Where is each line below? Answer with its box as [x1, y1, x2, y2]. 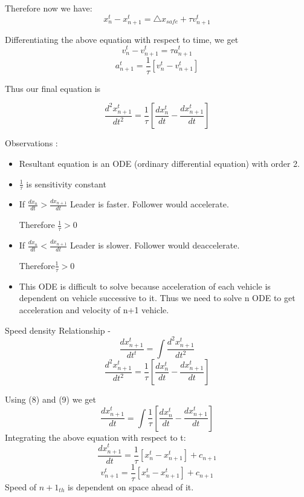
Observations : [5, 137, 58, 149]
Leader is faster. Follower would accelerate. [70, 198, 229, 210]
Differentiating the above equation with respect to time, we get [5, 33, 239, 45]
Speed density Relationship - [5, 323, 111, 336]
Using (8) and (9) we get [5, 393, 96, 406]
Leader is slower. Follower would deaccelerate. [70, 239, 240, 252]
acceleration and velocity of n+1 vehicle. [19, 303, 169, 316]
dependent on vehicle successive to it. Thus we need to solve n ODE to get [19, 291, 296, 304]
